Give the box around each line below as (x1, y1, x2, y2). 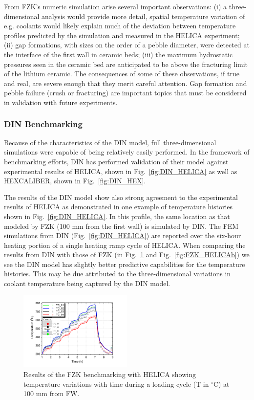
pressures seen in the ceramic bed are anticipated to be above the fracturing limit (4, 59, 248, 69)
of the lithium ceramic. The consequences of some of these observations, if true (4, 68, 239, 79)
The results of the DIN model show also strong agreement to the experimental (4, 192, 238, 202)
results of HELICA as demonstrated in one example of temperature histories (4, 201, 233, 212)
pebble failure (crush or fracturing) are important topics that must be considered (4, 88, 247, 98)
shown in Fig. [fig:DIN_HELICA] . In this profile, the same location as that (4, 211, 230, 221)
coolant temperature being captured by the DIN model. (4, 278, 170, 289)
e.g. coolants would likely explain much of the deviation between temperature (4, 21, 236, 31)
